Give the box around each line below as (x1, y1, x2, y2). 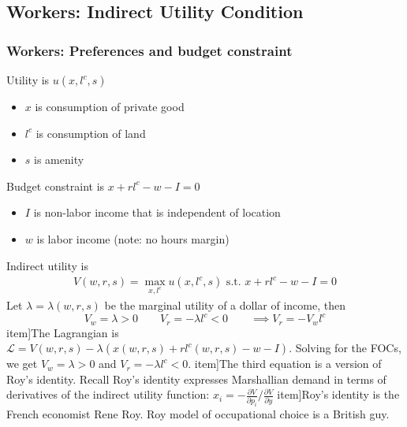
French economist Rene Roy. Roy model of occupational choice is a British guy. (6, 405, 390, 421)
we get (6, 355, 38, 372)
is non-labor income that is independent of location (33, 204, 281, 221)
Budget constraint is (6, 177, 105, 194)
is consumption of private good (35, 98, 185, 114)
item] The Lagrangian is (6, 324, 119, 340)
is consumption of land (35, 124, 146, 141)
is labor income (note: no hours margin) (36, 230, 230, 247)
